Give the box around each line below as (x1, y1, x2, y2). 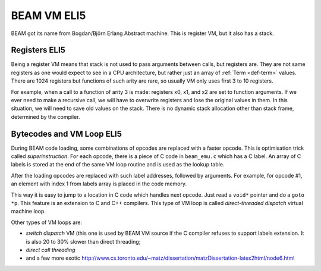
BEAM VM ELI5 (11, 9, 86, 22)
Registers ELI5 (11, 45, 65, 55)
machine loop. (11, 208, 46, 215)
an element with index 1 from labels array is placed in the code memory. (11, 180, 187, 187)
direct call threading (26, 247, 75, 253)
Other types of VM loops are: (11, 219, 83, 226)
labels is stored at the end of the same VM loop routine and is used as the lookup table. (11, 161, 225, 168)
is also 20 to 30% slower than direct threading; (26, 238, 141, 245)
